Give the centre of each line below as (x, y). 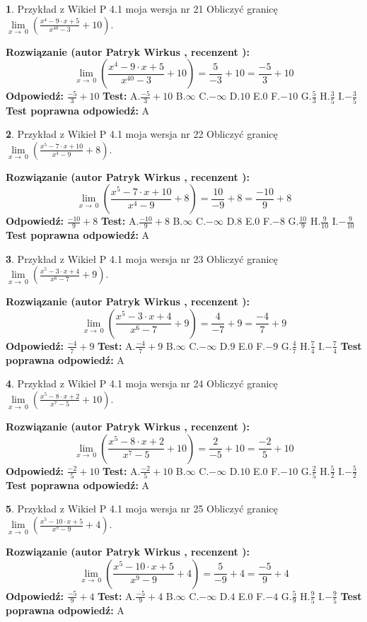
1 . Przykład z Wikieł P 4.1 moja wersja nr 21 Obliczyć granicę (142, 8)
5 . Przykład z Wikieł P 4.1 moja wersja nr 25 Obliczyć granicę (142, 509)
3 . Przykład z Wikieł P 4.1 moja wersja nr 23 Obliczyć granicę (142, 258)
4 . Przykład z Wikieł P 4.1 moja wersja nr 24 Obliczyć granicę (142, 383)
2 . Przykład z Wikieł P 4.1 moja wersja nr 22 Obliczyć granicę (142, 134)
